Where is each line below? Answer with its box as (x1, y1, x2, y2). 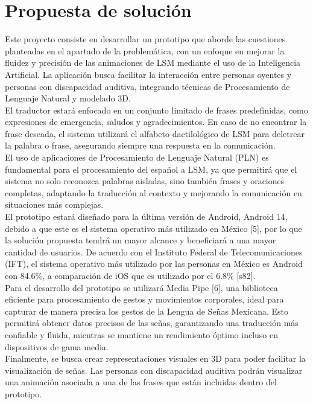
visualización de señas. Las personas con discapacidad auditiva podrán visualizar (5, 364, 303, 376)
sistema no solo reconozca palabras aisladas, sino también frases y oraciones (5, 175, 285, 187)
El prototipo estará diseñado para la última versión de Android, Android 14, (5, 210, 288, 223)
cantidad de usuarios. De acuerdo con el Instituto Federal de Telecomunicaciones (5, 245, 303, 258)
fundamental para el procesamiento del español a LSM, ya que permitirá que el (5, 162, 297, 175)
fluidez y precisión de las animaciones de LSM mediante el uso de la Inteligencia (5, 56, 301, 69)
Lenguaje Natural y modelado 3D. (5, 92, 131, 104)
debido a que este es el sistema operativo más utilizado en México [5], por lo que (5, 222, 302, 234)
